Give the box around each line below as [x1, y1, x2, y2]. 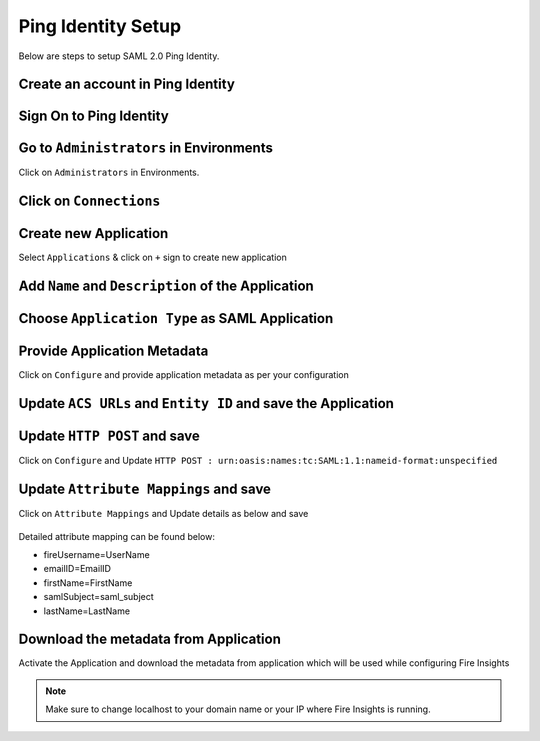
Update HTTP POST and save [18, 428, 200, 445]
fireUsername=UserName [43, 548, 150, 560]
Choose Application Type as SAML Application [18, 310, 334, 327]
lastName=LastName [43, 605, 130, 617]
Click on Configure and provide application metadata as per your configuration [18, 369, 349, 381]
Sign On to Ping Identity [18, 108, 169, 125]
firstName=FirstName [43, 576, 133, 589]
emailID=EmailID [43, 563, 112, 575]
